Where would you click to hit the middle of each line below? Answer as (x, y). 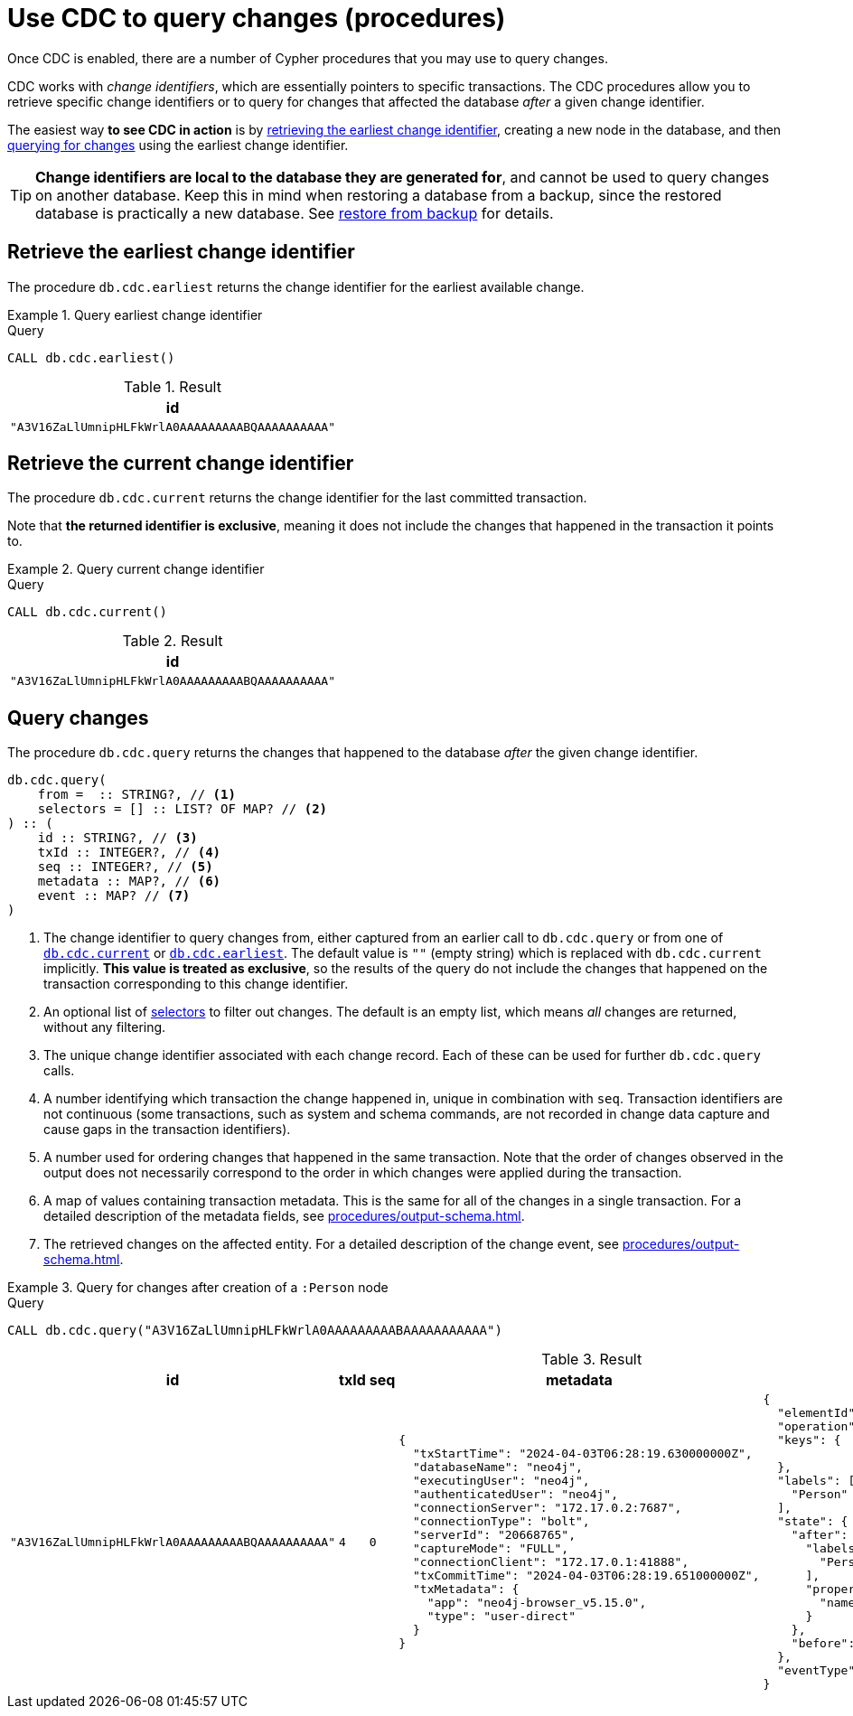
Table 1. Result (173, 386)
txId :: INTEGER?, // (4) (129, 853)
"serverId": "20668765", (494, 1535)
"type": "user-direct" (501, 1617)
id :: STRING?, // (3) (117, 838)
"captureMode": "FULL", (491, 1549)
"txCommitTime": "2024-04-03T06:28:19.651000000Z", (586, 1576)
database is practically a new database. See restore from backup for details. (295, 213)
